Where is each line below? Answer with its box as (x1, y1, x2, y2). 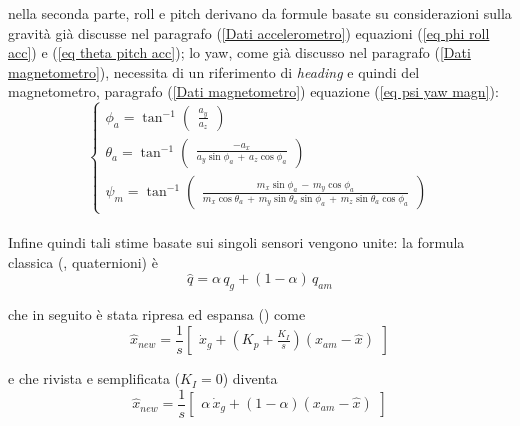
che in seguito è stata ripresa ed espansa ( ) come (8, 304, 306, 325)
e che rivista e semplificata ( (8, 368, 181, 389)
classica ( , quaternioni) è (8, 251, 158, 272)
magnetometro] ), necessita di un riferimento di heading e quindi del (8, 61, 420, 82)
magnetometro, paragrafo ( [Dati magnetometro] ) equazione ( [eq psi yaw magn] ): (8, 81, 499, 102)
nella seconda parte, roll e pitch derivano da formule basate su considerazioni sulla (8, 3, 512, 23)
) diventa (222, 368, 278, 389)
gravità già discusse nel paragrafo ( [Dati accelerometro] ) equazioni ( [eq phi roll (8, 22, 490, 43)
